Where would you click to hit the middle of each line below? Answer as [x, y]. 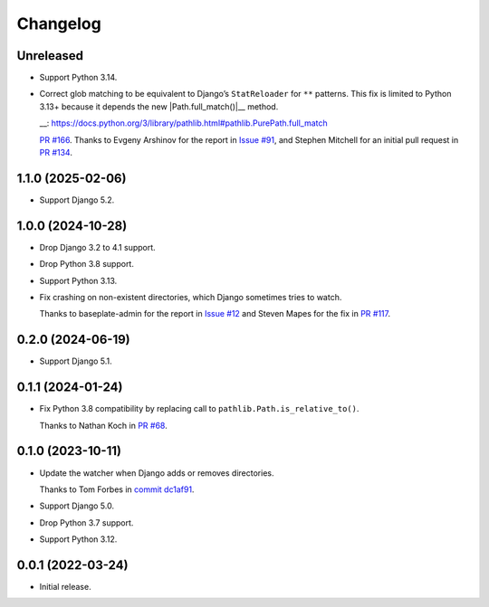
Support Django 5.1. [76, 361]
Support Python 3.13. [78, 280]
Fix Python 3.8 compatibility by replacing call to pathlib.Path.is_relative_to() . [199, 409]
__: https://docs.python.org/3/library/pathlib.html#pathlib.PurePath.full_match [183, 123]
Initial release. [65, 586]
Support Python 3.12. [78, 539]
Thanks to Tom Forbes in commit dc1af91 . [117, 489]
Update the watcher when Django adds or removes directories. [157, 473]
